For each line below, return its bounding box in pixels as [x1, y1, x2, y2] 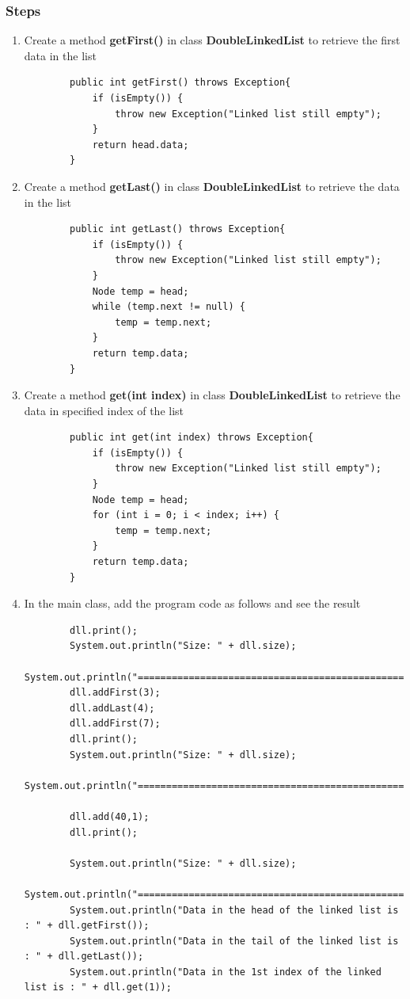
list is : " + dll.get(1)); [24, 982, 172, 993]
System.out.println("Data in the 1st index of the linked [70, 966, 382, 978]
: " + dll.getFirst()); [24, 920, 150, 932]
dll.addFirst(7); [70, 718, 161, 730]
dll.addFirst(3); [70, 687, 161, 699]
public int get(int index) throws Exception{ [70, 432, 313, 444]
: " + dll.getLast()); [24, 951, 144, 963]
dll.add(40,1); [70, 810, 150, 822]
